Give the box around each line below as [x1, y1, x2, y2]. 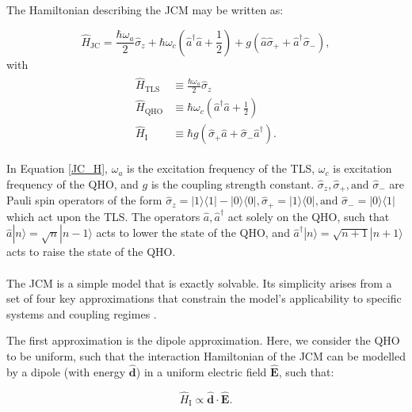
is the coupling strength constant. [151, 175, 315, 192]
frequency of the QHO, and [6, 175, 139, 192]
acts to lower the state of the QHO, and [96, 224, 290, 241]
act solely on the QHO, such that [227, 208, 390, 224]
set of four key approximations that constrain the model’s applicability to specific [6, 290, 402, 307]
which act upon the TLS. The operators [6, 208, 200, 224]
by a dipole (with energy [6, 363, 126, 380]
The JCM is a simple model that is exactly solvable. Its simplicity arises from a [6, 274, 392, 291]
